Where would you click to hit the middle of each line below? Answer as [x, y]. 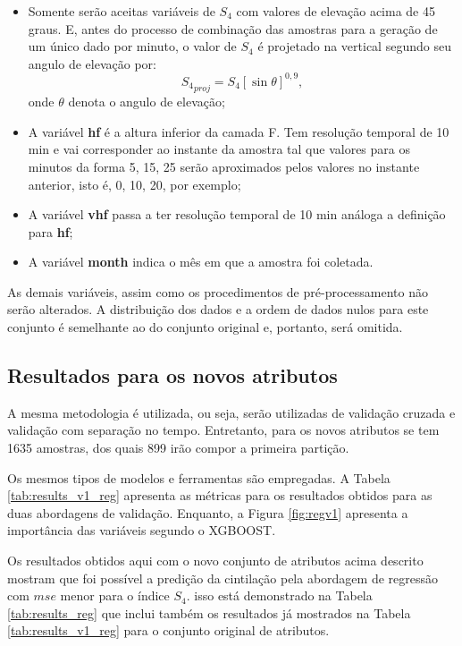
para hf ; [50, 231]
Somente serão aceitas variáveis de [122, 11]
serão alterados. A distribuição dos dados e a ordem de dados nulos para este [218, 309]
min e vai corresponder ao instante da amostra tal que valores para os [219, 149]
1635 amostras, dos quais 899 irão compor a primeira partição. [178, 448]
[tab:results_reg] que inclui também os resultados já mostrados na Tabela [209, 612]
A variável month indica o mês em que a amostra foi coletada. [201, 262]
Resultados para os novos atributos [172, 375]
